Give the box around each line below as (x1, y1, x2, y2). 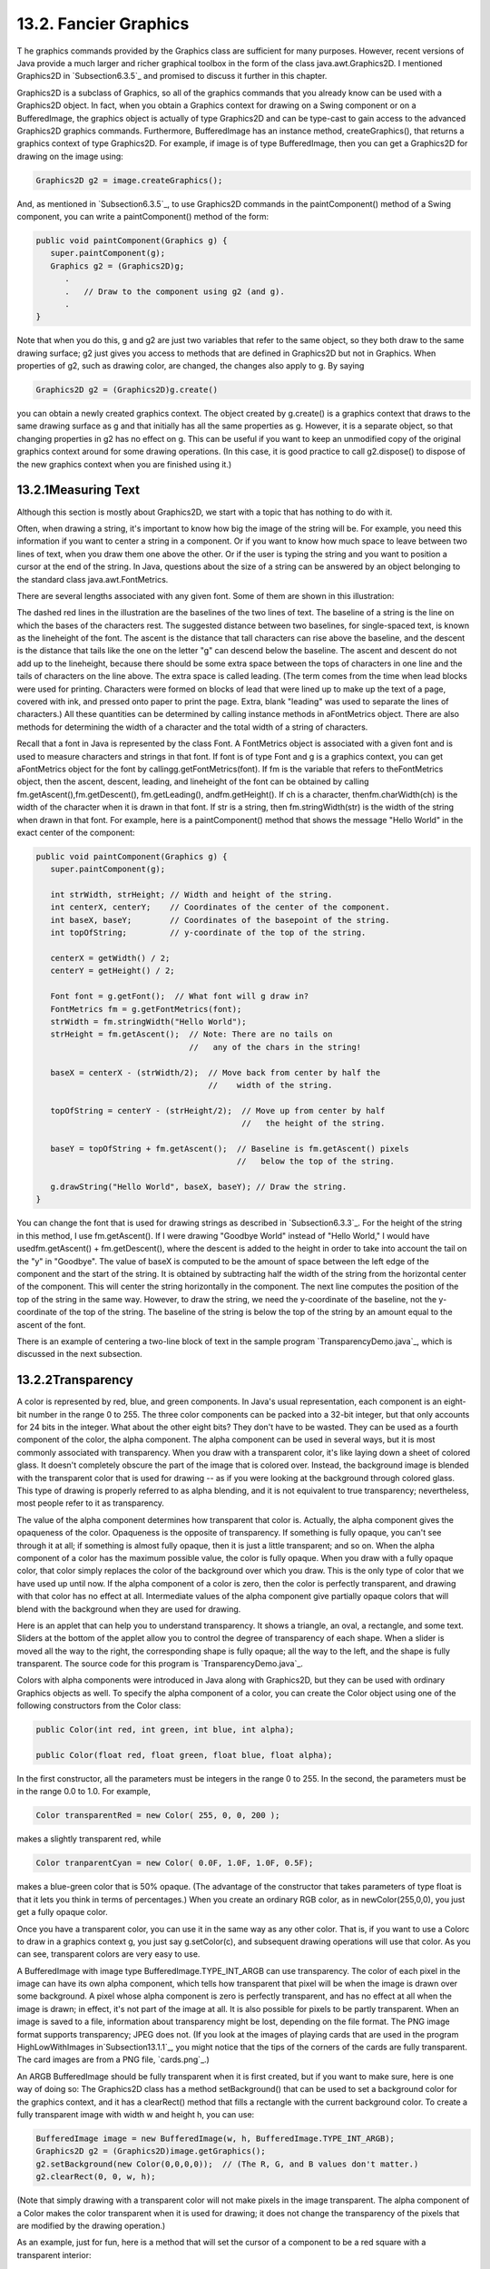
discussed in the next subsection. (16, 1349, 142, 1360)
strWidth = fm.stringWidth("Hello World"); (50, 1017, 247, 1026)
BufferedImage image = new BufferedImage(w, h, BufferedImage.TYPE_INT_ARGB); (35, 2133, 395, 2144)
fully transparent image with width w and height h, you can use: (16, 2108, 255, 2119)
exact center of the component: (16, 827, 135, 838)
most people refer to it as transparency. (16, 1498, 165, 1508)
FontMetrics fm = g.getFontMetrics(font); (50, 1004, 242, 1014)
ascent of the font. (16, 1319, 86, 1330)
